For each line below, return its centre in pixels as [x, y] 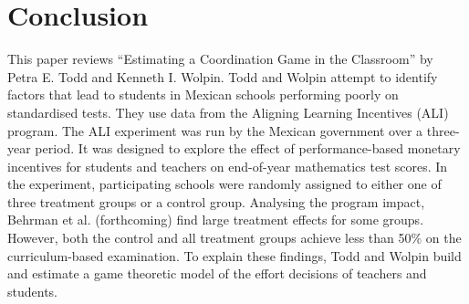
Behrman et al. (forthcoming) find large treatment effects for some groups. [216, 220]
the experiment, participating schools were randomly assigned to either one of [224, 184]
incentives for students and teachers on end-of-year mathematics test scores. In [228, 166]
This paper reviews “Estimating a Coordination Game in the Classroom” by [220, 59]
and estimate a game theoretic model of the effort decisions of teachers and [217, 273]
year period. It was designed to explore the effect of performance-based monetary [234, 148]
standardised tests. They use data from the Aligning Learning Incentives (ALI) [228, 112]
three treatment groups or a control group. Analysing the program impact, [216, 201]
